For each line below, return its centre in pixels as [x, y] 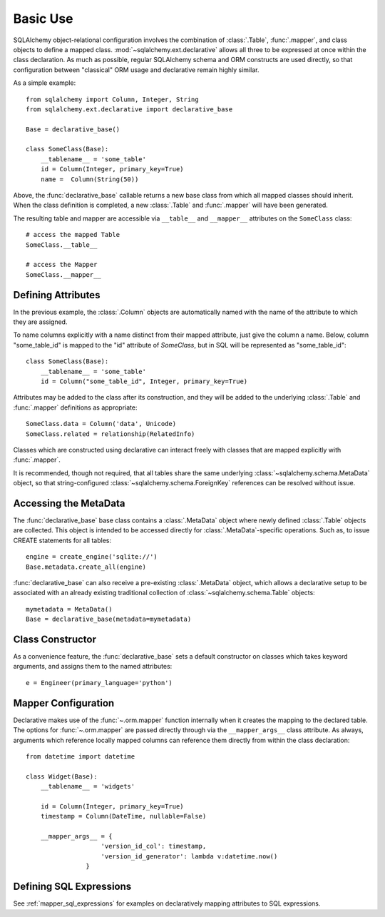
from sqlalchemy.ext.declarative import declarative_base [129, 109]
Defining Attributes [57, 295]
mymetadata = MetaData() [69, 609]
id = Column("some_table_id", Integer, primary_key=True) [144, 381]
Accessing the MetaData [69, 503]
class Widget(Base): [62, 776]
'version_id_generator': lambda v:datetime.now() [189, 856]
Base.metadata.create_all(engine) [86, 567]
